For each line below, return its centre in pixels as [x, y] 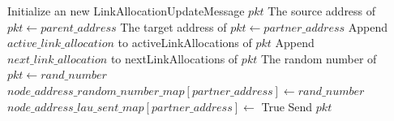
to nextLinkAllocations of [174, 58]
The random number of [319, 58]
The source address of [322, 11]
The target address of [173, 26]
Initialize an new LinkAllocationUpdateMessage [126, 11]
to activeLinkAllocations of [185, 43]
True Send [287, 106]
